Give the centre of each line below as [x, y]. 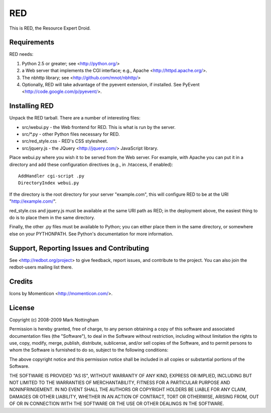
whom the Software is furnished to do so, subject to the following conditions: [89, 350]
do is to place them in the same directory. [52, 218]
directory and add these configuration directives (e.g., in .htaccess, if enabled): [91, 164]
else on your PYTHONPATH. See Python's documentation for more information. [91, 234]
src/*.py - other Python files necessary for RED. [71, 134]
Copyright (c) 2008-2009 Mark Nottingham [54, 320]
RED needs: [21, 54]
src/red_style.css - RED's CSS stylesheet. [65, 141]
